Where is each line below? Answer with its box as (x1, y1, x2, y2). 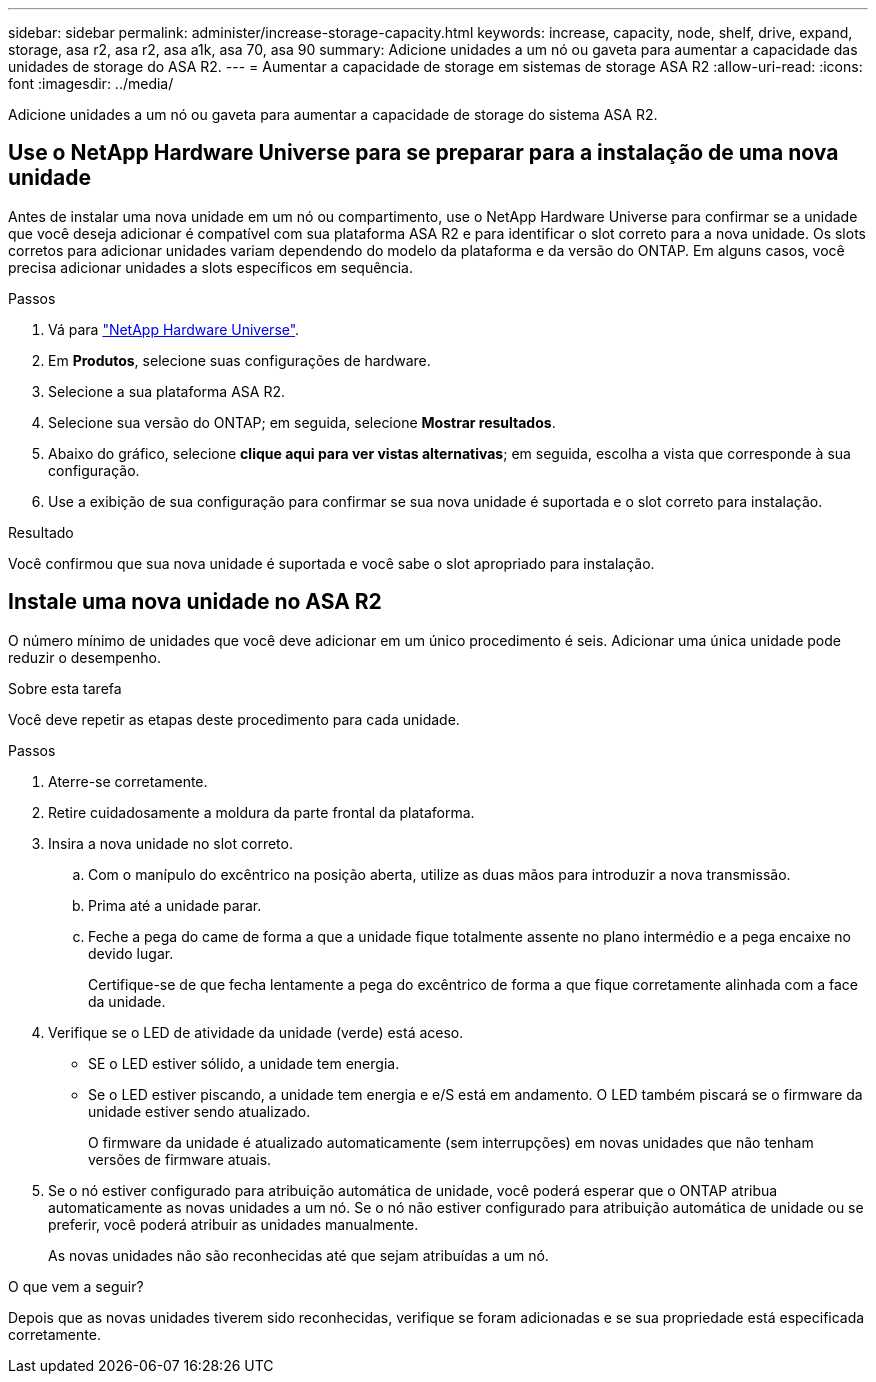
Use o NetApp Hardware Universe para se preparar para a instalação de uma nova (8, 140, 839, 166)
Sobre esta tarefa (8, 679, 122, 697)
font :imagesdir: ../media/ (8, 75, 174, 92)
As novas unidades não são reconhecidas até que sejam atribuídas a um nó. (48, 1246, 549, 1264)
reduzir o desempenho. (8, 648, 161, 666)
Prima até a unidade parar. (88, 896, 262, 914)
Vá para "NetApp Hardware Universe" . (48, 320, 300, 338)
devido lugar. (88, 944, 174, 962)
